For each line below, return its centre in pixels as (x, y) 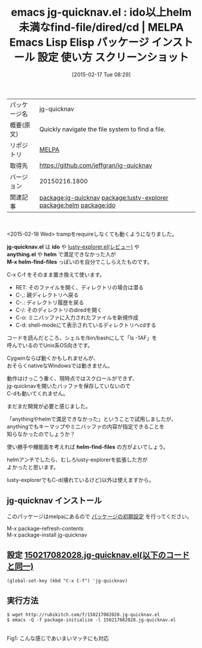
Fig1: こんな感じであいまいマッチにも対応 (58, 638)
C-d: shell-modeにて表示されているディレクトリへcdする (86, 325)
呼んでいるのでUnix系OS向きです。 (50, 345)
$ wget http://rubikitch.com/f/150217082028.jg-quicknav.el (84, 615)
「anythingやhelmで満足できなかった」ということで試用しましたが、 (92, 419)
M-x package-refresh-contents (45, 528)
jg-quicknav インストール (55, 501)
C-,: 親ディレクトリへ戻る (47, 295)
